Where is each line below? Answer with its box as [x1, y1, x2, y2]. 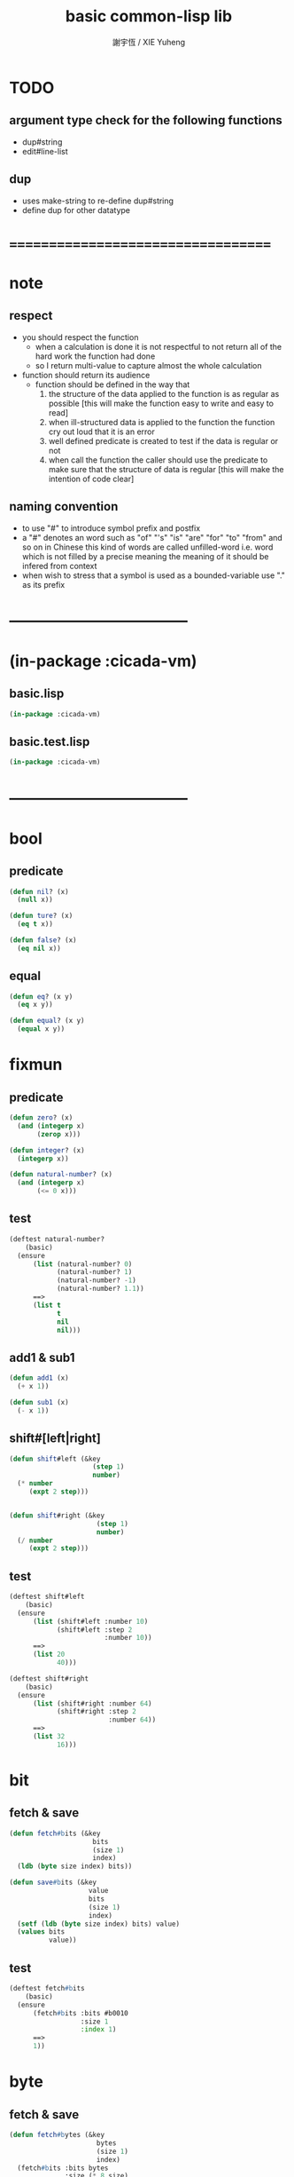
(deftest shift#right [9, 1674, 89, 1683]
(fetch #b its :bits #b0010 [32, 2008, 128, 2017]
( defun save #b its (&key [9, 1878, 97, 1888]
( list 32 [32, 1732, 66, 1741]
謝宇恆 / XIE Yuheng [112, 36, 186, 47]
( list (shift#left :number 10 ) [32, 1617, 149, 1626]
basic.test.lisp [9, 734, 90, 749]
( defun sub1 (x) [9, 1397, 69, 1406]
